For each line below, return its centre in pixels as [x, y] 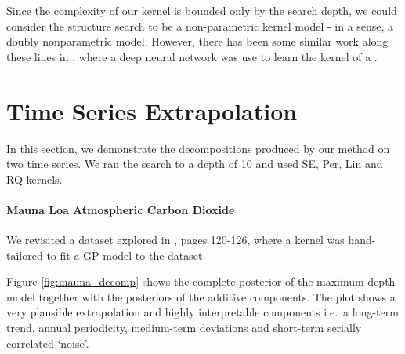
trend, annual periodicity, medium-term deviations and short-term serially [184, 328]
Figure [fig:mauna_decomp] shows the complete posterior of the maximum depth [201, 281]
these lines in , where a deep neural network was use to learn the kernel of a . [192, 56]
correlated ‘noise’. [48, 343]
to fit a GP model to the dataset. [126, 255]
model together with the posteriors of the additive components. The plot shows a [201, 296]
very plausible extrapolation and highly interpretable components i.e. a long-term [202, 312]
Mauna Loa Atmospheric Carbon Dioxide [121, 209]
